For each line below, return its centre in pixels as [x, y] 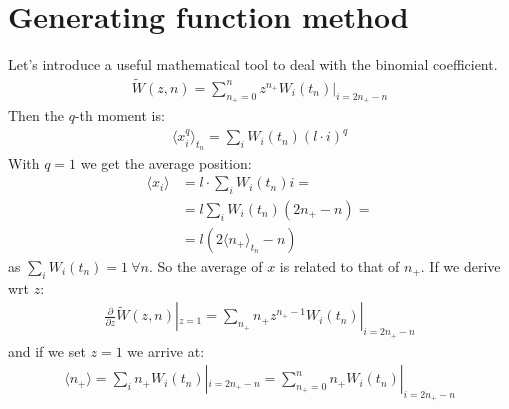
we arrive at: [166, 350]
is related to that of [339, 265]
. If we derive [460, 265]
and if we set [47, 350]
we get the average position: [166, 162]
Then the [36, 115]
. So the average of [205, 265]
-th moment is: [119, 115]
